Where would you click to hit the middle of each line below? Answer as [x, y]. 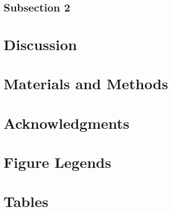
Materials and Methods [86, 83]
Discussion [40, 44]
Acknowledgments [66, 123]
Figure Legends [57, 162]
